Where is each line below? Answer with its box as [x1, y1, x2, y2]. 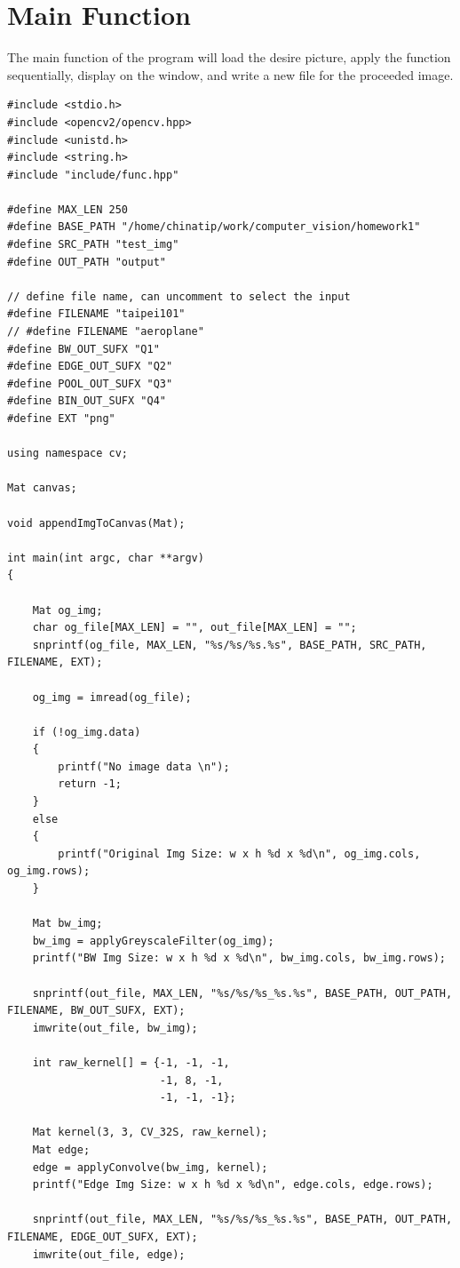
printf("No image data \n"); [58, 760, 230, 773]
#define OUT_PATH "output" [7, 255, 166, 268]
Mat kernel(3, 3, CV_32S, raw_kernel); [32, 1126, 268, 1139]
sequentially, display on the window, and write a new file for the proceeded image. [7, 65, 454, 84]
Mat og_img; [32, 603, 103, 617]
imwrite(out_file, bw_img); [32, 1021, 198, 1034]
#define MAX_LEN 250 [7, 203, 129, 216]
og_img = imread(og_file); [32, 690, 192, 704]
